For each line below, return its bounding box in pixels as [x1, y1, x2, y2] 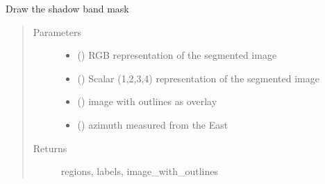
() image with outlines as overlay [77, 94, 217, 109]
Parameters [33, 24, 81, 39]
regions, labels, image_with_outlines [60, 164, 219, 178]
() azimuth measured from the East [77, 117, 228, 131]
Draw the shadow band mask [6, 1, 129, 15]
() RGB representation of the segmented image [77, 48, 277, 62]
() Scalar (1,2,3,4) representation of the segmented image [77, 71, 319, 85]
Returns [33, 140, 67, 155]
